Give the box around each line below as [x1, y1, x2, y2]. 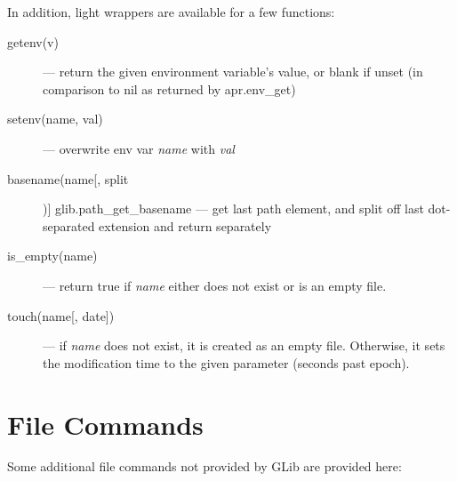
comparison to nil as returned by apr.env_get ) [43, 79, 296, 98]
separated [43, 216, 95, 235]
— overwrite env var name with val [43, 139, 235, 157]
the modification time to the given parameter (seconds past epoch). [43, 353, 410, 372]
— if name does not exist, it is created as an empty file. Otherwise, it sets [43, 336, 445, 355]
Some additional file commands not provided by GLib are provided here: [7, 457, 402, 476]
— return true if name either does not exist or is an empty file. [43, 276, 387, 294]
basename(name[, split [7, 169, 129, 188]
